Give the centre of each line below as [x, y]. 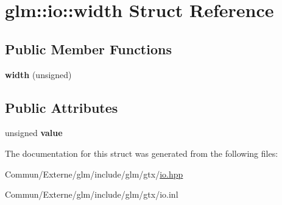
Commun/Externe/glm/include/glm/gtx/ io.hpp [94, 174]
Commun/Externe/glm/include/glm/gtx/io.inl [92, 194]
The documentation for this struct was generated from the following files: [142, 153]
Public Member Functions [88, 49]
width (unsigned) [38, 74]
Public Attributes [62, 107]
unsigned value [34, 133]
